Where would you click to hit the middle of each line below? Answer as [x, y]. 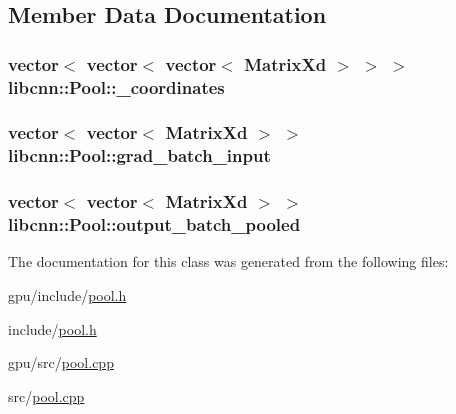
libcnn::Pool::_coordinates [116, 86]
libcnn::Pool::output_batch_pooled [154, 224]
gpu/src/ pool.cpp [61, 362]
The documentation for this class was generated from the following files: [228, 261]
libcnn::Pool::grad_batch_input [139, 155]
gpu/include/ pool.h [67, 295]
